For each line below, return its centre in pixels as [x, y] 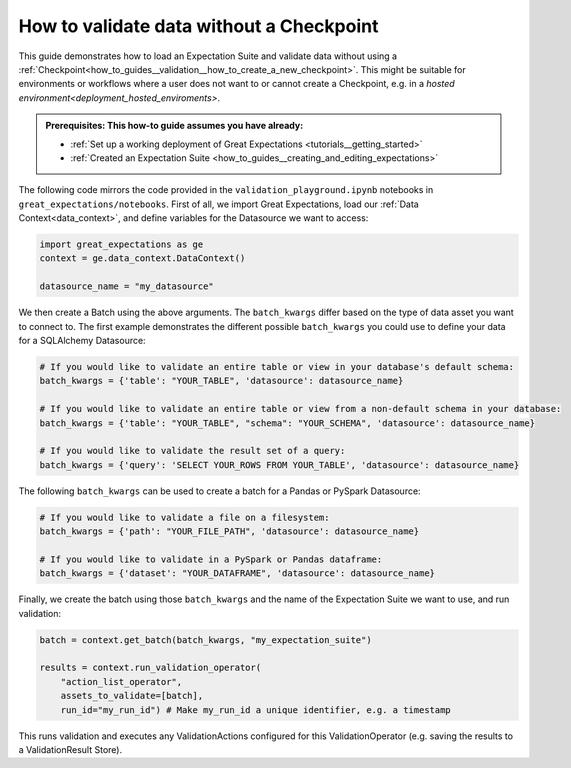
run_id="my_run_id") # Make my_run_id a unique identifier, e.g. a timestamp [256, 709]
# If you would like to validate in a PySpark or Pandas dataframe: [211, 559]
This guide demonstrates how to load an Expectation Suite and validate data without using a [208, 56]
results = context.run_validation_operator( [150, 668]
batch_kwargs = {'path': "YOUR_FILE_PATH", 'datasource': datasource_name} [229, 531]
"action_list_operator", [121, 681]
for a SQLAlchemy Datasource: [82, 340]
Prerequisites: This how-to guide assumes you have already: [174, 126]
